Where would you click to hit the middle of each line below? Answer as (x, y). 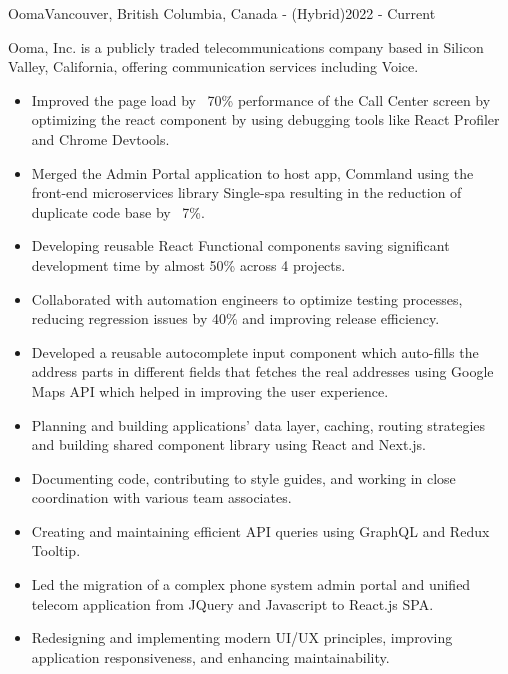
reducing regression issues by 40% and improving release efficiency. (235, 318)
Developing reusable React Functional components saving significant (240, 245)
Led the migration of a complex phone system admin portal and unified (251, 584)
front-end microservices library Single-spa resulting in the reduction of (246, 192)
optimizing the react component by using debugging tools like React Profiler (265, 119)
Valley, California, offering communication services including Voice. (213, 66)
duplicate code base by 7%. (118, 211)
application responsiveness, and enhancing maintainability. (210, 656)
